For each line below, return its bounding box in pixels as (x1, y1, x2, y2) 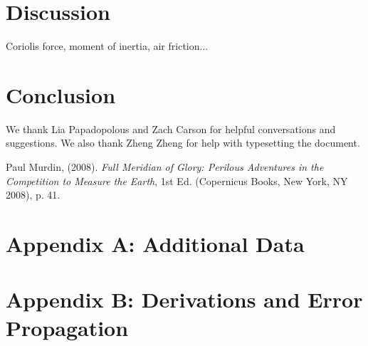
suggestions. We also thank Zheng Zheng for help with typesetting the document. (6, 135, 360, 150)
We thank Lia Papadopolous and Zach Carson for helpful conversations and (6, 121, 336, 136)
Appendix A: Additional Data (6, 229, 305, 258)
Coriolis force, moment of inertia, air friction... (6, 38, 209, 53)
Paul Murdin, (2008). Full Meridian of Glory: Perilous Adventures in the (6, 159, 324, 174)
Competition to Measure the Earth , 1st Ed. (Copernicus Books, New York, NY (6, 173, 348, 188)
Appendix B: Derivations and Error (6, 285, 363, 314)
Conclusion (6, 80, 116, 109)
